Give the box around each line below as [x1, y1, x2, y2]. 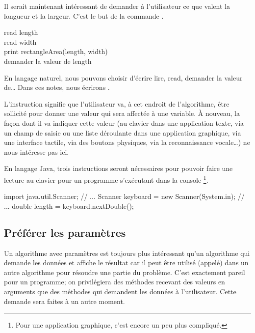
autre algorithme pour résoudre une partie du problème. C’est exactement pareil [4, 267, 245, 277]
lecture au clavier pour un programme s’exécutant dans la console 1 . [4, 173, 208, 185]
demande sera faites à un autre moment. [4, 296, 125, 306]
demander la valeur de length [4, 55, 92, 66]
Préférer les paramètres [4, 224, 126, 240]
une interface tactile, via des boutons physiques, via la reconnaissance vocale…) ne [4, 137, 250, 147]
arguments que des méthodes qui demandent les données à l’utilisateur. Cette [4, 286, 236, 296]
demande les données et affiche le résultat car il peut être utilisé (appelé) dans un [4, 257, 249, 268]
